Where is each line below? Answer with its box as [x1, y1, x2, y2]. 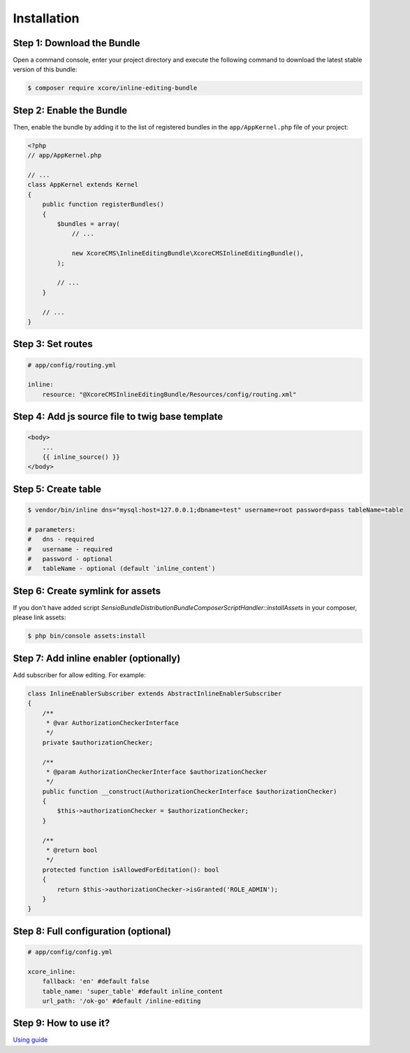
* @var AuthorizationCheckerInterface [45, 719, 180, 727]
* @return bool [45, 847, 98, 854]
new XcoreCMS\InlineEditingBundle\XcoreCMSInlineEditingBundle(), [71, 249, 304, 257]
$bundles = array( [57, 220, 120, 228]
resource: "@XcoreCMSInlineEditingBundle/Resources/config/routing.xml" [42, 390, 297, 398]
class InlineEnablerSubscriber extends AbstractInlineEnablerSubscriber [27, 689, 282, 698]
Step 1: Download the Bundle [13, 37, 140, 49]
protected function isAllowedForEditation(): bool [42, 865, 219, 874]
